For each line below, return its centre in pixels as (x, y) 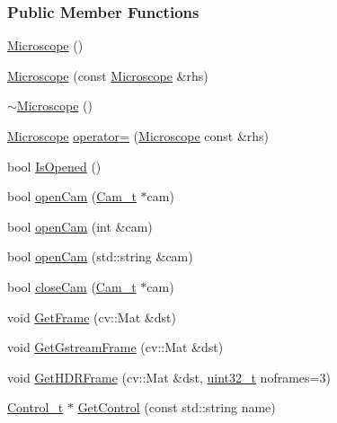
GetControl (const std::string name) (177, 407)
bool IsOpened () (54, 166)
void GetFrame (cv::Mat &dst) (92, 317)
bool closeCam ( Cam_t (72, 286)
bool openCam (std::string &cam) (100, 256)
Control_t (35, 407)
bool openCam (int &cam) (80, 226)
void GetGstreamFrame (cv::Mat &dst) (115, 347)
